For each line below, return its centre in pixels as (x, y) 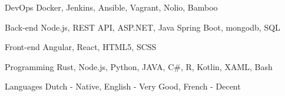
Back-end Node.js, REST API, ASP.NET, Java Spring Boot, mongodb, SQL (142, 27)
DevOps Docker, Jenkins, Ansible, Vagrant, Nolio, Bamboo (111, 7)
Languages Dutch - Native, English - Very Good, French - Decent (123, 86)
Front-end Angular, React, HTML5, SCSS (81, 47)
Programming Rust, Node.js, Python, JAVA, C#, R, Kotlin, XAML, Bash (139, 66)
